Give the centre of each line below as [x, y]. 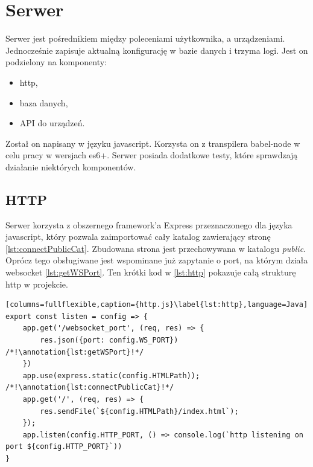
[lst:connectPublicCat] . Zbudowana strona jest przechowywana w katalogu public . [156, 248]
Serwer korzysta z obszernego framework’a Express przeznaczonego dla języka [149, 224]
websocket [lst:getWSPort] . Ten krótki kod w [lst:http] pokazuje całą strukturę [151, 272]
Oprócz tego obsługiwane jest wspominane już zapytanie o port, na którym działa [157, 260]
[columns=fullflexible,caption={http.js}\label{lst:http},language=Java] [157, 305]
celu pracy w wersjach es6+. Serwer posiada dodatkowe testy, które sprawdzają [152, 155]
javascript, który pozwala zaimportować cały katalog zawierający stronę [138, 237]
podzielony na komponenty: [56, 62]
